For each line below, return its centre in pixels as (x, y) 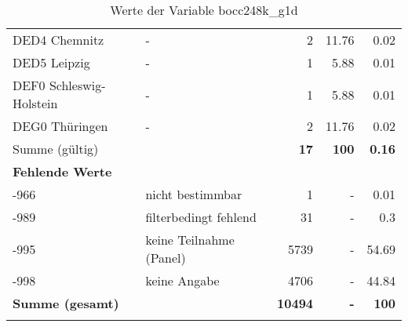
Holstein (35, 103)
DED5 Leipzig (51, 62)
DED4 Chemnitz (58, 40)
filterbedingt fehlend (201, 217)
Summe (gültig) (56, 149)
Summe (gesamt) (66, 303)
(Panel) (166, 258)
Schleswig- (77, 85)
